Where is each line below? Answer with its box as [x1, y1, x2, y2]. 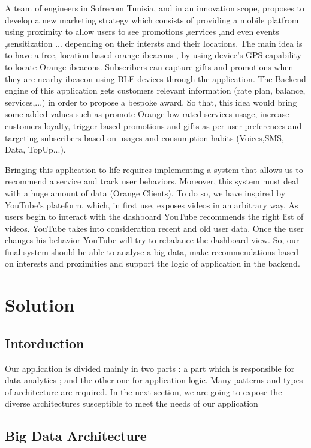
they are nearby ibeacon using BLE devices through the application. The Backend [5, 72, 306, 85]
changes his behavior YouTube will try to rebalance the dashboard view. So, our [5, 234, 300, 246]
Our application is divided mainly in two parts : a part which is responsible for [5, 362, 295, 374]
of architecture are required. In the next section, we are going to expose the [5, 385, 282, 398]
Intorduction [5, 333, 84, 352]
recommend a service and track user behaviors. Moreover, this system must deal [5, 175, 298, 187]
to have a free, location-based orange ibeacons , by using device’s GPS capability [5, 49, 301, 61]
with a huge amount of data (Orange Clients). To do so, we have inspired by [5, 186, 286, 199]
